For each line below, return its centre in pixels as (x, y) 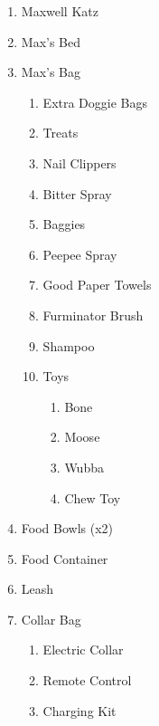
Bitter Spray (77, 193)
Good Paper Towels (97, 285)
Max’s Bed (51, 41)
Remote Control (87, 680)
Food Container (65, 558)
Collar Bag (51, 619)
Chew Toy (93, 497)
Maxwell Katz (60, 11)
